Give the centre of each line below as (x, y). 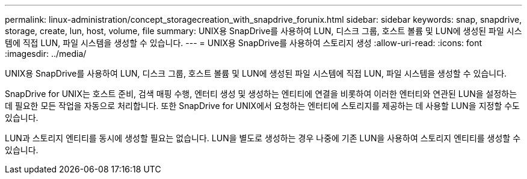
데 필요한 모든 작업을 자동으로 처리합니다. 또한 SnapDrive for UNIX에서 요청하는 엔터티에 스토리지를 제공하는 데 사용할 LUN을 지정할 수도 (262, 106)
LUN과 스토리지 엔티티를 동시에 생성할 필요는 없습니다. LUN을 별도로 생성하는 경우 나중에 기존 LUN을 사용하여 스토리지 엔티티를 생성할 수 (263, 138)
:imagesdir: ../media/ (46, 54)
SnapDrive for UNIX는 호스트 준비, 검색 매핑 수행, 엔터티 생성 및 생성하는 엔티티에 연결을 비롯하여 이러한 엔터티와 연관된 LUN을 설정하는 (261, 94)
